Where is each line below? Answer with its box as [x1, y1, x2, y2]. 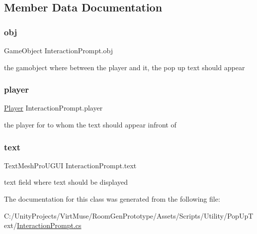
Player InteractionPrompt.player [4, 103, 103, 113]
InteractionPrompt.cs [17, 220, 82, 231]
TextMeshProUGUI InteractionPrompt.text [4, 160, 137, 170]
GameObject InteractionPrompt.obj [4, 45, 113, 55]
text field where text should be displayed [4, 177, 128, 187]
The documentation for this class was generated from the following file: [4, 194, 220, 204]
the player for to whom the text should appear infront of [4, 119, 176, 129]
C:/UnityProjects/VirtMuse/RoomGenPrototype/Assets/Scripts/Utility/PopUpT [4, 210, 254, 221]
